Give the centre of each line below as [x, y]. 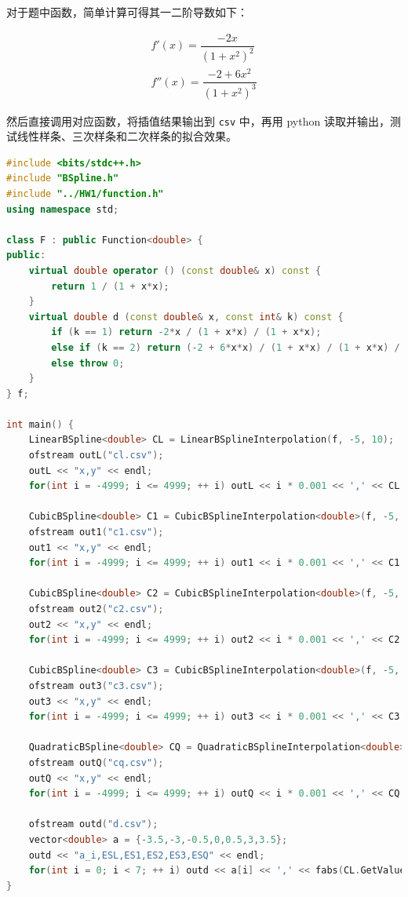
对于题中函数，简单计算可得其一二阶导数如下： [127, 12]
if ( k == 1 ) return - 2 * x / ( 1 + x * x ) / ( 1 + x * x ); [186, 332]
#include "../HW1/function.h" [85, 193]
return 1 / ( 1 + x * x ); [110, 286]
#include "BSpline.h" [63, 179]
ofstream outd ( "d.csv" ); [93, 824]
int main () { [40, 424]
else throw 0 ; [88, 363]
